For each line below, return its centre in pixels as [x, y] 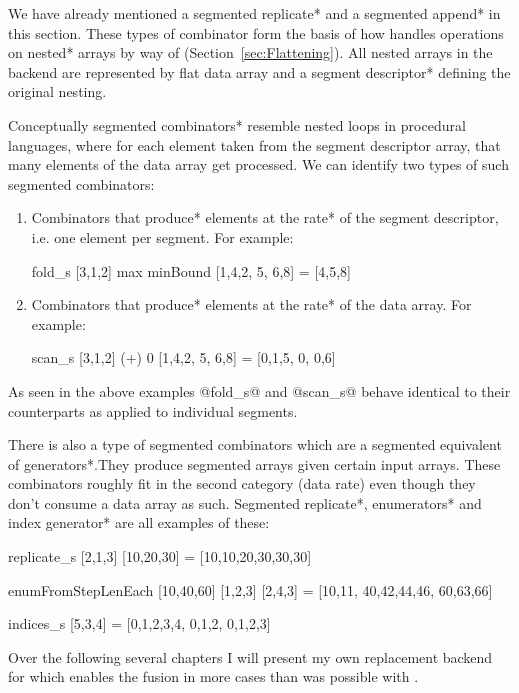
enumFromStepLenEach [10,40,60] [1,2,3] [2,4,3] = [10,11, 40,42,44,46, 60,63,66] [250, 589]
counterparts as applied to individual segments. [153, 410]
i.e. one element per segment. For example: [162, 236]
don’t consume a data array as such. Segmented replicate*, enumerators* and [245, 502]
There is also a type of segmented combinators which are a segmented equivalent [255, 444]
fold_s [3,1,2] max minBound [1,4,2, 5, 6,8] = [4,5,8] [191, 270]
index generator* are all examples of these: [139, 522]
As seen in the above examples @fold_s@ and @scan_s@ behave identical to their [259, 390]
